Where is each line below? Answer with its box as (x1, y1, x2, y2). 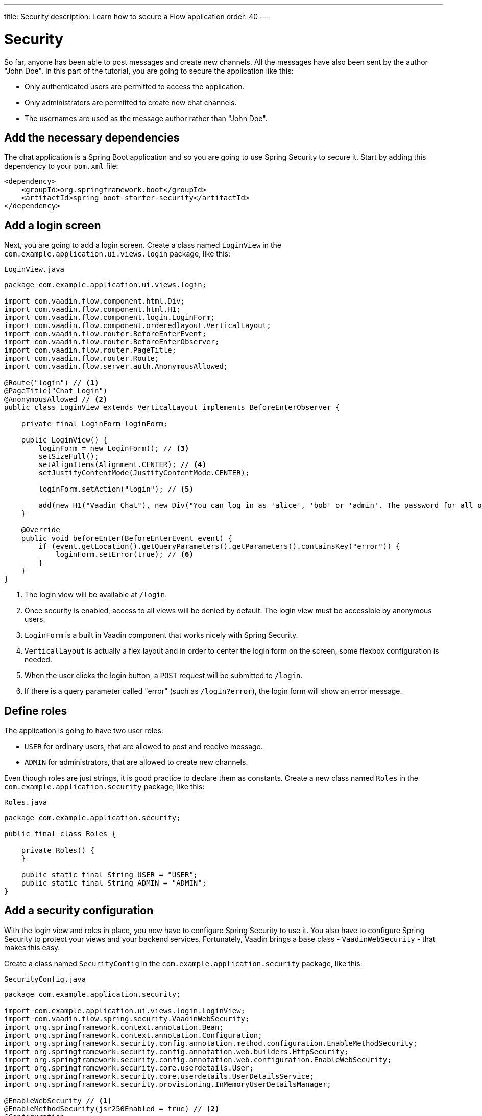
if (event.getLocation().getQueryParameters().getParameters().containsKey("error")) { (38, 542, 400, 551)
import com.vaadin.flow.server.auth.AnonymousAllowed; (4, 362, 228, 371)
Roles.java (4, 798, 47, 807)
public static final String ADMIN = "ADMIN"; (21, 879, 207, 888)
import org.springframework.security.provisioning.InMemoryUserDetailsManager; (4, 1080, 331, 1088)
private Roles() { (21, 846, 95, 855)
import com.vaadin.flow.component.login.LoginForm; (4, 313, 215, 322)
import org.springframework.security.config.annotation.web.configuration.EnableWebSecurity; (4, 1055, 392, 1064)
